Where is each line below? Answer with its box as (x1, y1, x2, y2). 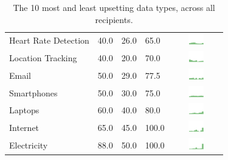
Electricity (9, 138, 48, 151)
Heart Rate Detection (9, 34, 89, 47)
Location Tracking (9, 52, 77, 64)
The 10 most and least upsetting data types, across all (13, 1, 215, 13)
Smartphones (9, 86, 58, 99)
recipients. (95, 13, 133, 25)
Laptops (9, 104, 40, 116)
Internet (9, 121, 40, 134)
